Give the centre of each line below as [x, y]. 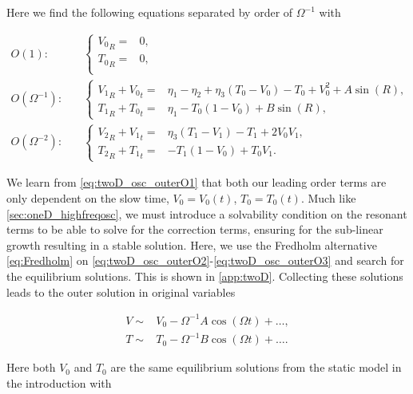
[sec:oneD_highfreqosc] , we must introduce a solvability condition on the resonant [207, 213]
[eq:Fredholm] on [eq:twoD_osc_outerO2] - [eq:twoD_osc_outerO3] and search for [205, 260]
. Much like [328, 198]
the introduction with [59, 382]
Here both [31, 367]
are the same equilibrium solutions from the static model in [256, 367]
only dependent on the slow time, [88, 198]
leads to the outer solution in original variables [121, 292]
